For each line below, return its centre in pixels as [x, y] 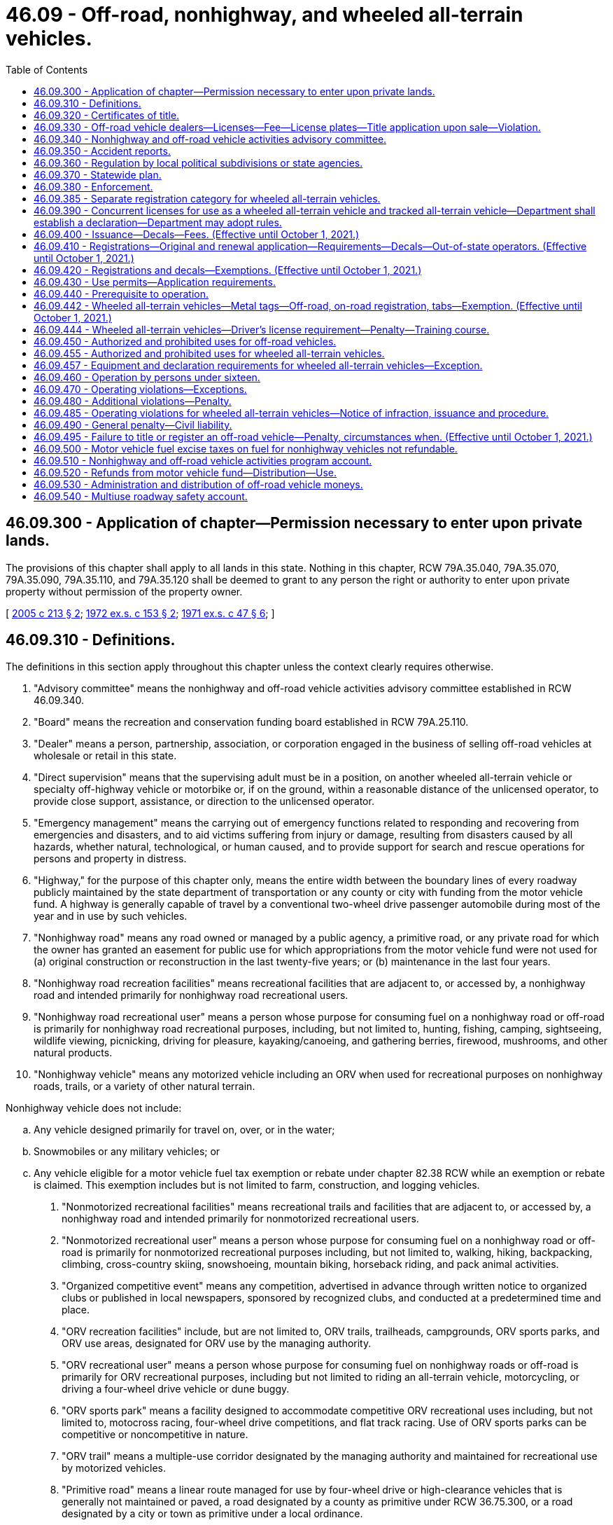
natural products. [73, 1053]
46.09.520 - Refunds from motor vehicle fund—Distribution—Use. [185, 472]
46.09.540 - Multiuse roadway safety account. [141, 496]
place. [76, 1310]
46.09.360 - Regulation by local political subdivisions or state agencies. [198, 163]
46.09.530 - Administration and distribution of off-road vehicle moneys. [198, 484]
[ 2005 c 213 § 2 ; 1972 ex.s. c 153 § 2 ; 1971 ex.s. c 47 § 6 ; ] [140, 613]
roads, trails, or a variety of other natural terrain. [145, 1086]
